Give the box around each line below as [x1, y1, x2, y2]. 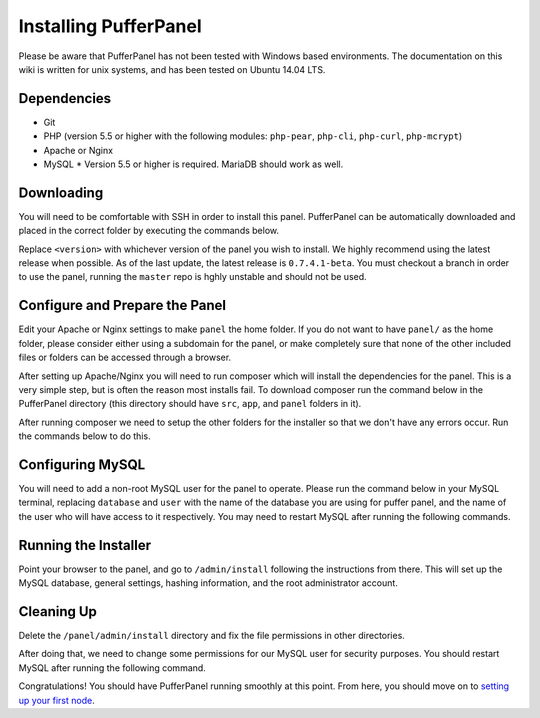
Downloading [18, 184, 104, 201]
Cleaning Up [18, 603, 97, 620]
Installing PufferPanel [18, 15, 202, 37]
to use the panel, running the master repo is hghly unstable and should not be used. [18, 271, 367, 283]
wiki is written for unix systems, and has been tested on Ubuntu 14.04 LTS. [18, 63, 326, 75]
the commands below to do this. [18, 430, 151, 442]
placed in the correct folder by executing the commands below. [18, 225, 280, 237]
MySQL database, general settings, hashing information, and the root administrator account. [18, 577, 399, 589]
